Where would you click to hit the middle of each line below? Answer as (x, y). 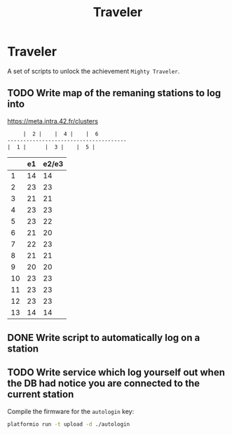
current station (41, 395)
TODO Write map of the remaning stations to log (114, 93)
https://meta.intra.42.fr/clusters (53, 121)
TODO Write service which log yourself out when (116, 373)
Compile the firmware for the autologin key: (71, 411)
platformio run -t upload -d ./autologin (69, 424)
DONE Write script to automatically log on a (104, 337)
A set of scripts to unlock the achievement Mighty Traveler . (94, 71)
